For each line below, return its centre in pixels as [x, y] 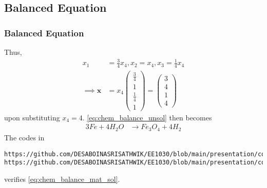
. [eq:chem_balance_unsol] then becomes [147, 117]
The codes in [24, 137]
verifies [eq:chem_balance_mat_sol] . [62, 179]
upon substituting [32, 117]
